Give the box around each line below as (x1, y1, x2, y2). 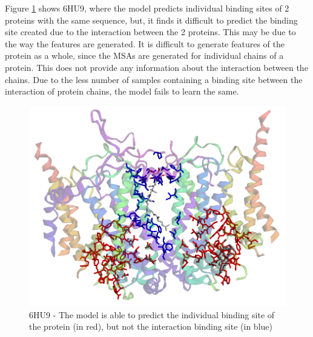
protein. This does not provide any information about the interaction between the (5, 61, 308, 73)
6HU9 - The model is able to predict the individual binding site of (29, 308, 275, 321)
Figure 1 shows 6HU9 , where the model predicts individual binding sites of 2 (5, 2, 289, 14)
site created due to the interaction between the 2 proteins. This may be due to (5, 25, 296, 38)
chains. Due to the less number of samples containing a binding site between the (5, 73, 303, 85)
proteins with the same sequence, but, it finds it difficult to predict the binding (5, 13, 298, 26)
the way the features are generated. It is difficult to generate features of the (5, 37, 285, 50)
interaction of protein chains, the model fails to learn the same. (5, 85, 239, 98)
